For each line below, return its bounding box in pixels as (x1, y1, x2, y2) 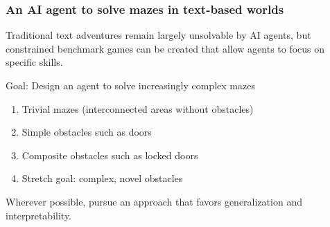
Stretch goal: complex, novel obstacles (21, 171, 183, 185)
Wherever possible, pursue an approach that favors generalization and (6, 194, 302, 208)
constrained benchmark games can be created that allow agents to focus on (6, 41, 325, 55)
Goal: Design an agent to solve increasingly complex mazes (6, 78, 255, 92)
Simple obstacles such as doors (21, 125, 152, 139)
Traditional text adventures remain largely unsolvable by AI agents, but (6, 28, 311, 42)
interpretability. (6, 208, 72, 222)
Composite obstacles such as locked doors (21, 147, 198, 162)
